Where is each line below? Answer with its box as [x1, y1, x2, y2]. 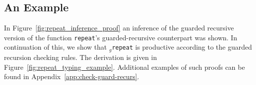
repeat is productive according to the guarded [112, 42, 252, 52]
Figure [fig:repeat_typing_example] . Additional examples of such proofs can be [4, 61, 245, 72]
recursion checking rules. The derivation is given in [4, 52, 157, 62]
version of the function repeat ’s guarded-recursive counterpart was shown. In [4, 32, 237, 42]
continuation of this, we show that [4, 42, 107, 52]
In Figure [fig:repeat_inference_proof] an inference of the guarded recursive [4, 23, 234, 33]
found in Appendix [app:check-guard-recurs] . [4, 71, 139, 82]
